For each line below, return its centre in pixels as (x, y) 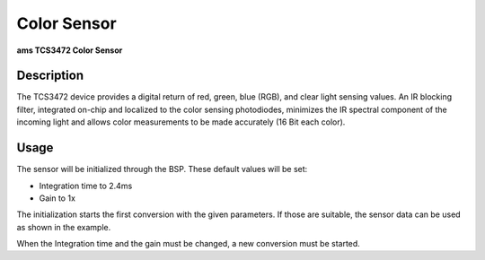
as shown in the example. (64, 227)
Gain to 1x (57, 198)
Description (50, 76)
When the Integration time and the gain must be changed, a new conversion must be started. (189, 244)
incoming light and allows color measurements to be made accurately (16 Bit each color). (181, 122)
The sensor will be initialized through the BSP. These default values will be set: (162, 169)
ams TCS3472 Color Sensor (70, 50)
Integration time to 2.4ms (86, 186)
